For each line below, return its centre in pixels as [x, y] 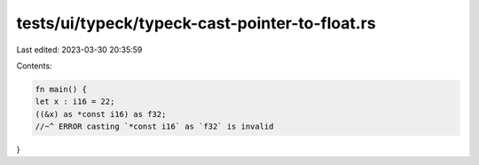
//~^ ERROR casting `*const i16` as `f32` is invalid [154, 127]
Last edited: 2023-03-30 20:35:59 [79, 50]
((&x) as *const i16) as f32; [101, 114]
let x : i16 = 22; [75, 102]
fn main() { [61, 89]
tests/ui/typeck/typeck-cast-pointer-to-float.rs [196, 23]
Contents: [34, 66]
